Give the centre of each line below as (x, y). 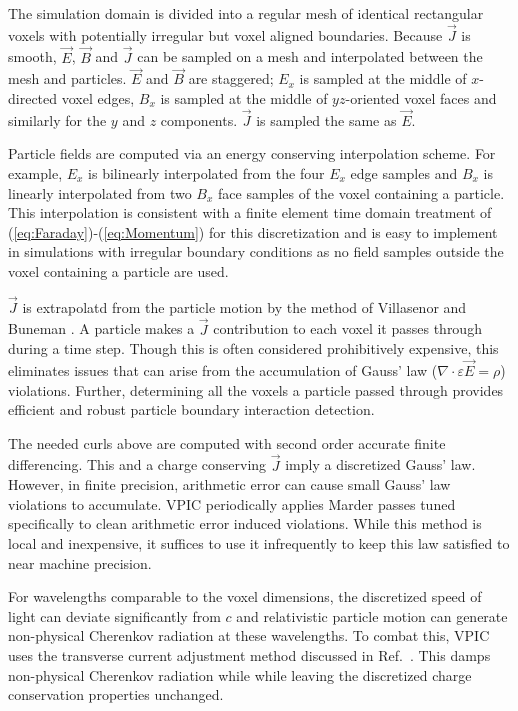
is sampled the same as (326, 119)
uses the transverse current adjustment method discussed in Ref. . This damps (249, 654)
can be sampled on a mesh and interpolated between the (310, 56)
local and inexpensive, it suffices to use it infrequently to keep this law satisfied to (259, 543)
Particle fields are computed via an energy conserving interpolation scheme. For (252, 153)
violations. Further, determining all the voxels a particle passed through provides (256, 389)
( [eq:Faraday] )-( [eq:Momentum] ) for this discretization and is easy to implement (253, 231)
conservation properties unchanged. (116, 694)
